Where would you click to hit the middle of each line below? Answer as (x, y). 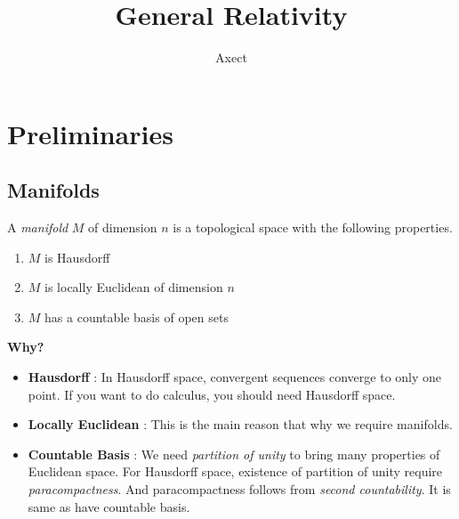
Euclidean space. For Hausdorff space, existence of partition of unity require (235, 471)
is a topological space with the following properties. (313, 227)
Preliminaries (90, 133)
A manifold (38, 227)
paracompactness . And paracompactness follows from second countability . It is (239, 489)
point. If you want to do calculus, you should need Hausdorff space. (212, 394)
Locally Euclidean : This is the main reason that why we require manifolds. (240, 424)
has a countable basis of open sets (137, 316)
